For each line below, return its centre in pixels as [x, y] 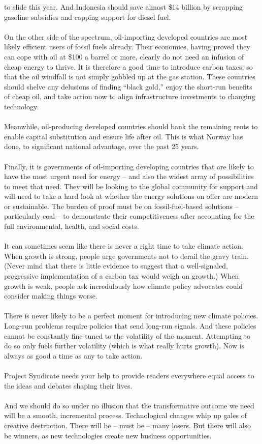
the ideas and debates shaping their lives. [68, 385]
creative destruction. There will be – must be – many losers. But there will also [128, 425]
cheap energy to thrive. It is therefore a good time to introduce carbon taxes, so [128, 66]
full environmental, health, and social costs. [72, 226]
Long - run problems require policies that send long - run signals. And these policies [130, 325]
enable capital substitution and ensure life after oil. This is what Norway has [124, 136]
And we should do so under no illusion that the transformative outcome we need [129, 405]
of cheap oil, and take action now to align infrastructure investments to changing [130, 96]
